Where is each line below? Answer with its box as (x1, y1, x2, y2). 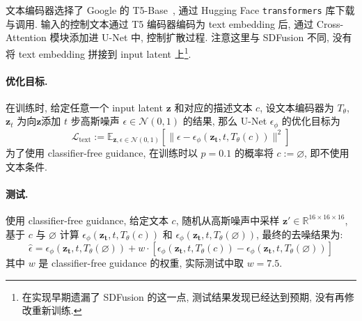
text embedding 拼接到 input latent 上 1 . (18, 44, 191, 61)
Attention (6, 30, 47, 45)
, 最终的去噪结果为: (255, 226, 343, 241)
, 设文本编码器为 (260, 100, 334, 114)
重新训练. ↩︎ (31, 303, 82, 318)
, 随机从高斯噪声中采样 (175, 212, 280, 227)
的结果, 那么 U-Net (182, 113, 267, 128)
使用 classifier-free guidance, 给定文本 (6, 212, 168, 227)
